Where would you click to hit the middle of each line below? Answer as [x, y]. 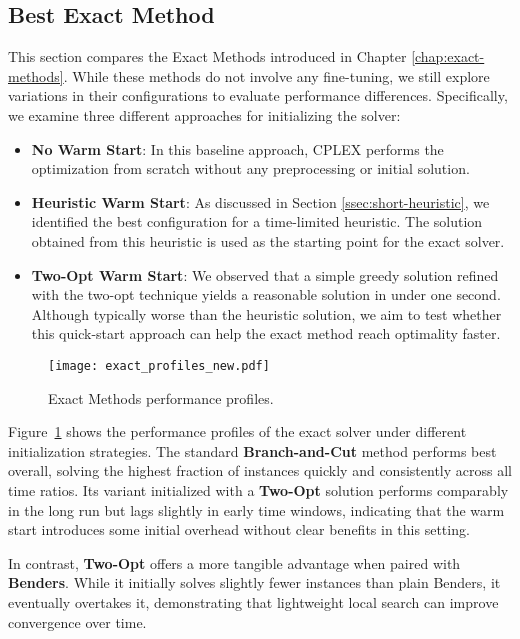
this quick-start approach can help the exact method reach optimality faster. [266, 333]
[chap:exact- [448, 56]
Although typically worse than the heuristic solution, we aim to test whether [266, 313]
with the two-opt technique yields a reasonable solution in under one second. [266, 294]
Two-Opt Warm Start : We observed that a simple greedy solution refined [265, 274]
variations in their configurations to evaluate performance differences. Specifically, [258, 95]
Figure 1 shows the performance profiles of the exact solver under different [237, 431]
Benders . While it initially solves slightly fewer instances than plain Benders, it [254, 582]
